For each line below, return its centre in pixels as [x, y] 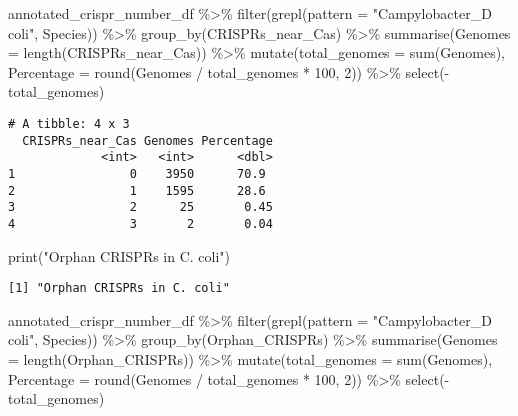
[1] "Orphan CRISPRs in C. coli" [119, 288]
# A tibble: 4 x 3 [69, 123]
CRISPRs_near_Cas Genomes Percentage [147, 140]
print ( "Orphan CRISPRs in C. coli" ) [119, 255]
